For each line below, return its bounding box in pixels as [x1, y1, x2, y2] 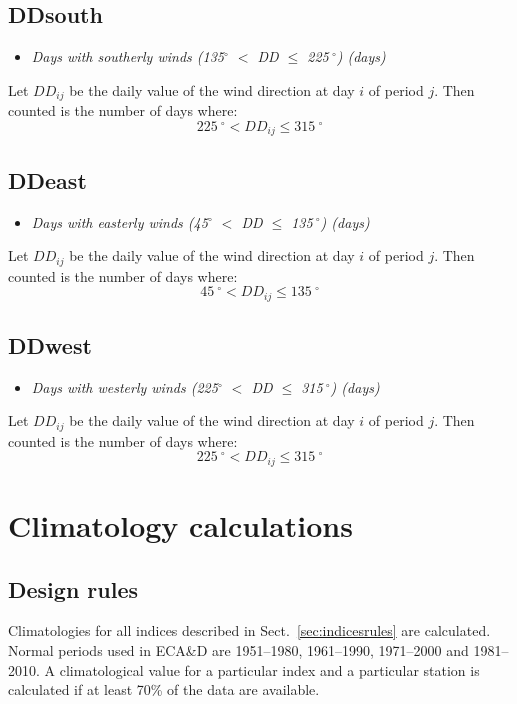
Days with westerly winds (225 [31, 376, 218, 397]
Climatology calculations [8, 505, 353, 546]
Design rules [8, 573, 139, 604]
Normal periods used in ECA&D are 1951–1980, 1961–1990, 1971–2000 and [8, 640, 469, 661]
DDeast [8, 164, 87, 195]
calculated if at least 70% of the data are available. [8, 679, 320, 700]
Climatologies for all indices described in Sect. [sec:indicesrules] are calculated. [8, 620, 491, 641]
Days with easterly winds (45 [31, 211, 208, 232]
